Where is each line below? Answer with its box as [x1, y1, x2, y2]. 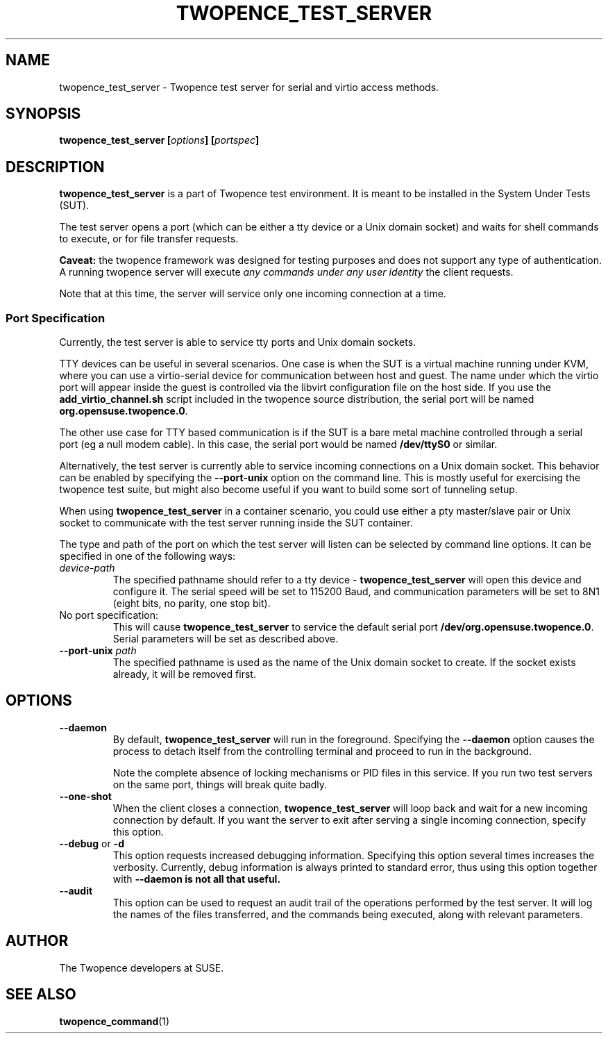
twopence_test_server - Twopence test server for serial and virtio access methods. [59, 81, 439, 93]
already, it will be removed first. [112, 668, 256, 681]
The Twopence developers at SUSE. [59, 961, 224, 974]
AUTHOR [6, 932, 69, 950]
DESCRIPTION [6, 158, 105, 176]
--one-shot [59, 790, 112, 802]
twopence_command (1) [59, 1015, 170, 1027]
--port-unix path [59, 645, 137, 657]
